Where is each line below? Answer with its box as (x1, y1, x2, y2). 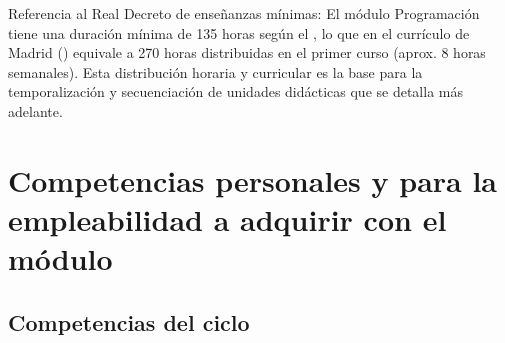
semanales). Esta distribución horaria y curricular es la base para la (8, 61, 423, 82)
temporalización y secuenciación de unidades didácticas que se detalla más (8, 81, 463, 102)
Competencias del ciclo (8, 306, 250, 337)
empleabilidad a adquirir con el (8, 198, 447, 239)
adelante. (8, 100, 63, 121)
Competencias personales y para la (8, 159, 498, 200)
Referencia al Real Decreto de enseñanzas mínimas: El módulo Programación (8, 3, 480, 23)
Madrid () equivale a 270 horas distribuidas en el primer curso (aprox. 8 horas (8, 42, 486, 63)
